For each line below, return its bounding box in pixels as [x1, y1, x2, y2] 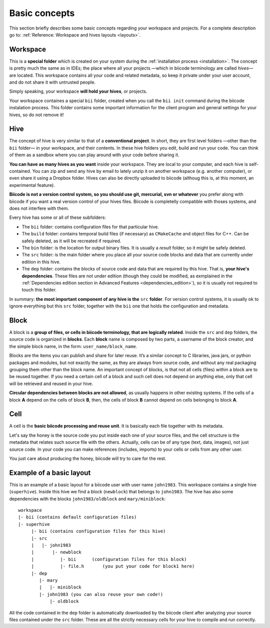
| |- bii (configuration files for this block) [31, 556, 187, 562]
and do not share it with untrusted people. [9, 79, 96, 85]
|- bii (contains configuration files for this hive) [31, 528, 166, 534]
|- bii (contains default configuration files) [18, 514, 137, 520]
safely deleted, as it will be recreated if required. [21, 238, 121, 244]
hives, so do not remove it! [9, 112, 64, 118]
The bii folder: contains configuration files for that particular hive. [21, 223, 159, 230]
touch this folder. [21, 287, 57, 293]
